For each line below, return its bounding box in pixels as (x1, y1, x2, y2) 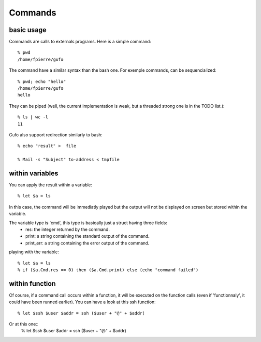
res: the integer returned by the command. (25, 227, 110, 232)
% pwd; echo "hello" (17, 79, 66, 84)
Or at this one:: (9, 321, 39, 327)
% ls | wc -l (17, 114, 48, 120)
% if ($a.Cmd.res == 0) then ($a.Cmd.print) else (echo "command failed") (17, 267, 199, 273)
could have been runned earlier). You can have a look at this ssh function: (9, 299, 156, 305)
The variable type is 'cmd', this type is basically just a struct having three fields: (9, 220, 168, 226)
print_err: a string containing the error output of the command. (25, 240, 149, 246)
